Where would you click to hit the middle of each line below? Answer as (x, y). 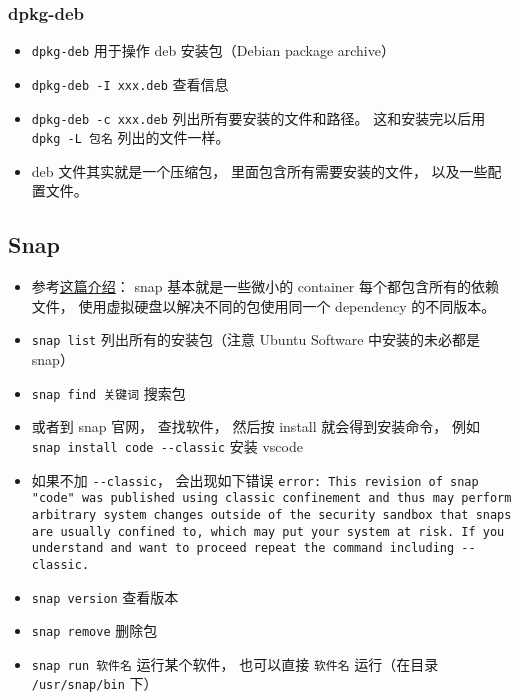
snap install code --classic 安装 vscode (167, 445)
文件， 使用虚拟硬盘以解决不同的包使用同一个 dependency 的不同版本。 (263, 305)
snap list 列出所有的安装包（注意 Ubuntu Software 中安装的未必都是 (256, 339)
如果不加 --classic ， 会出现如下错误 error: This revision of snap (255, 479)
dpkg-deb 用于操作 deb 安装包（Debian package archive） (213, 50)
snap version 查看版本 (105, 596)
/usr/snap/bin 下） (94, 683)
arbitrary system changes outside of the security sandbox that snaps (271, 514)
